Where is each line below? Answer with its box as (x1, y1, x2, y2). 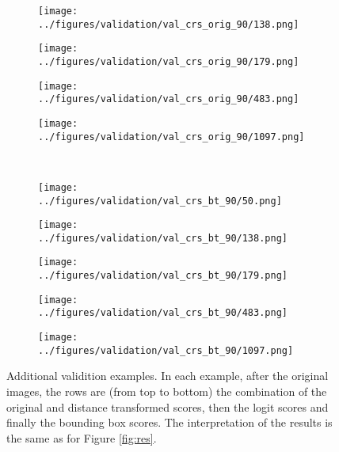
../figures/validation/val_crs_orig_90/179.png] (38, 55, 299, 67)
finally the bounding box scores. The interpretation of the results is (6, 414, 333, 431)
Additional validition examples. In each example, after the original (6, 367, 329, 384)
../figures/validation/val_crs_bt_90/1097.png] (38, 344, 294, 356)
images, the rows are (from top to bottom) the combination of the (6, 383, 327, 399)
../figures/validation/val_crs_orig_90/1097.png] (38, 131, 305, 142)
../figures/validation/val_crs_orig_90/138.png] (38, 18, 299, 30)
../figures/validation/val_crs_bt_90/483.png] (38, 307, 288, 319)
